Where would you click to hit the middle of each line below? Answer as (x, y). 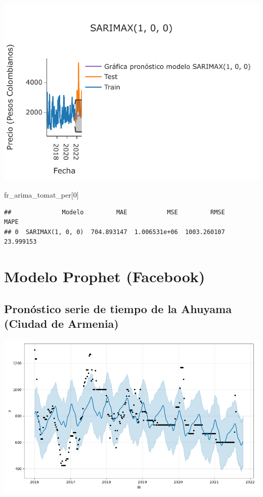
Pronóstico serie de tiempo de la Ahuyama (118, 308)
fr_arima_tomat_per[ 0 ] (41, 194)
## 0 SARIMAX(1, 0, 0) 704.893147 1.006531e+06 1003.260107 (115, 232)
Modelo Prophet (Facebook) (105, 276)
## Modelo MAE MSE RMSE (115, 212)
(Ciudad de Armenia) (61, 323)
